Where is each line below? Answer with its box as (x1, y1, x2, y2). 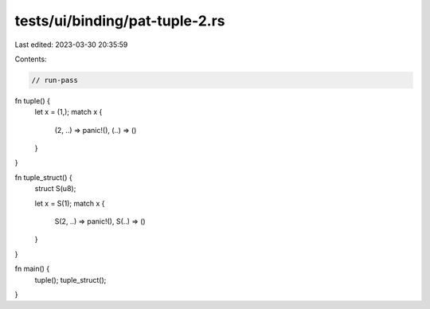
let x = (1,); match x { (34, 108, 103, 117)
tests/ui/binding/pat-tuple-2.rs (14, 12, 225, 29)
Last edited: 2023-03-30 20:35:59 (14, 40, 128, 49)
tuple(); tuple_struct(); (34, 275, 107, 284)
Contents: (14, 54, 47, 64)
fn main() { (14, 264, 50, 274)
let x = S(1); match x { (34, 198, 105, 208)
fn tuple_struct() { (14, 172, 72, 182)
